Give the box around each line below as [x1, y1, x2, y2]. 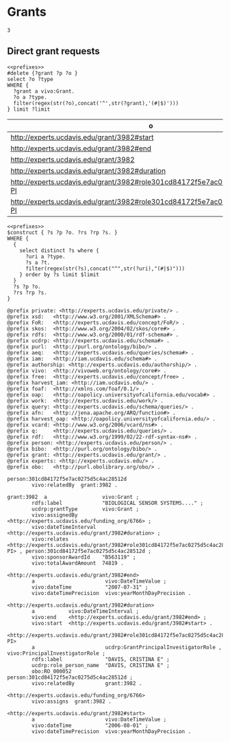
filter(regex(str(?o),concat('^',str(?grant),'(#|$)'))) [13, 100, 179, 106]
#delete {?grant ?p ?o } [7, 69, 78, 76]
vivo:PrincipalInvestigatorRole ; [7, 650, 106, 657]
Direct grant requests [7, 45, 101, 57]
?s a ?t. [25, 259, 51, 266]
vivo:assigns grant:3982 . [31, 698, 112, 705]
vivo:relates [31, 535, 69, 543]
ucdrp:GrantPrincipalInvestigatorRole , [105, 644, 222, 651]
